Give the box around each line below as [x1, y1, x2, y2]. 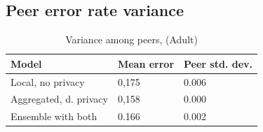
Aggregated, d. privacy [11, 91, 108, 106]
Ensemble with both [11, 109, 97, 124]
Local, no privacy [11, 74, 85, 89]
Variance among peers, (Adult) [65, 32, 198, 47]
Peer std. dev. [184, 56, 253, 71]
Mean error [117, 56, 175, 71]
